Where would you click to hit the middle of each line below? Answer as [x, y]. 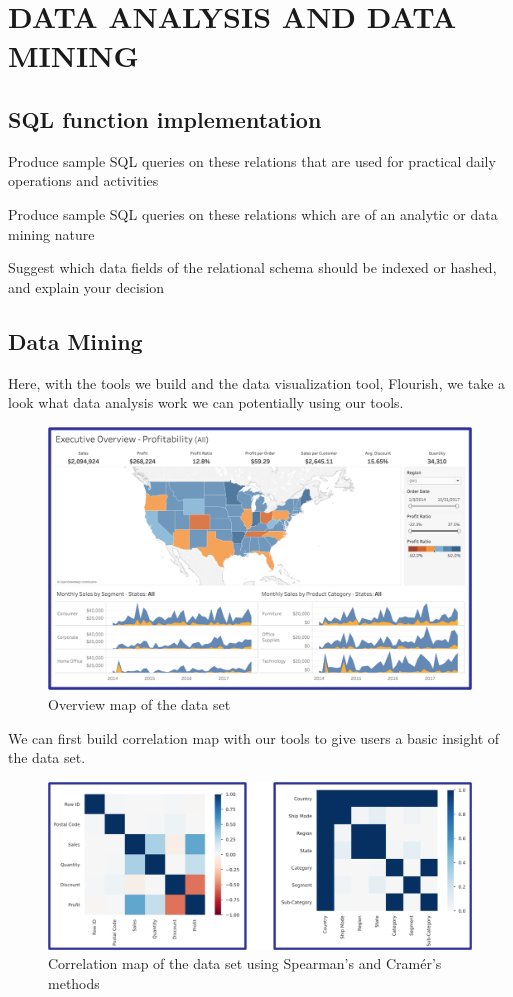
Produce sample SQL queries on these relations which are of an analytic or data [253, 213]
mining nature [51, 233]
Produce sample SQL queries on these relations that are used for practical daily [252, 160]
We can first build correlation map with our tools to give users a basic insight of [254, 737]
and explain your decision [86, 286]
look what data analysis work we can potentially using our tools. [206, 402]
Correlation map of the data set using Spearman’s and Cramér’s [245, 963]
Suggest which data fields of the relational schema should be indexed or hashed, [252, 267]
